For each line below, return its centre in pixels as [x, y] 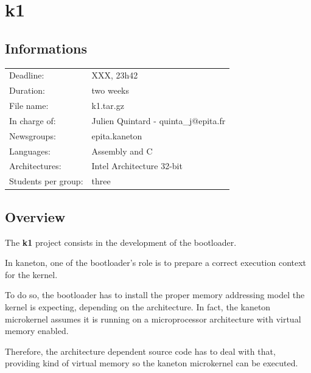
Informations [46, 48]
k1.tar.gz [108, 106]
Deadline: [27, 75]
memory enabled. [37, 331]
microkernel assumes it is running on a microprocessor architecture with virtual [153, 319]
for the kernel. [31, 274]
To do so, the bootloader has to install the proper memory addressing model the [155, 295]
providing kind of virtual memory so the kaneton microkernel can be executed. [152, 363]
